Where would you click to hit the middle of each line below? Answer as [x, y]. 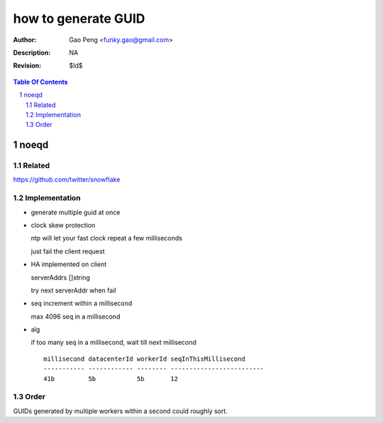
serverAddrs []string [60, 278]
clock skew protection [63, 225]
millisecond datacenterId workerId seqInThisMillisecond [145, 359]
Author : [25, 40]
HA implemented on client [68, 264]
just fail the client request [68, 251]
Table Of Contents [40, 82]
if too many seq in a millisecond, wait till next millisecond [113, 342]
